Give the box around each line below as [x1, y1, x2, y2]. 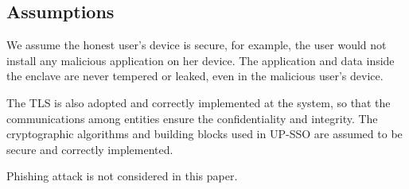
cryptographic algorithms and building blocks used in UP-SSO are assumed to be [6, 125, 403, 142]
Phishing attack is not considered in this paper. [6, 168, 238, 184]
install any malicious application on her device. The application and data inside [6, 52, 395, 68]
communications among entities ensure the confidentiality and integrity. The [6, 110, 378, 126]
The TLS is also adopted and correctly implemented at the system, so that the [6, 94, 391, 110]
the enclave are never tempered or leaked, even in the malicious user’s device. [6, 67, 384, 84]
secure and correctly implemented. [6, 141, 173, 157]
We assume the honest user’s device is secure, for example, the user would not [6, 37, 387, 53]
